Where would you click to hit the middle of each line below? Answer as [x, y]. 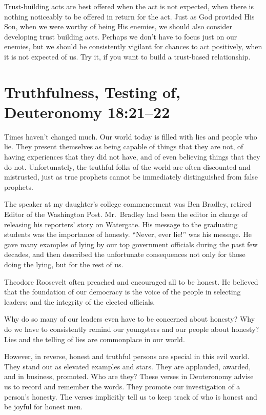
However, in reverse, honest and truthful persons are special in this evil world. [127, 356]
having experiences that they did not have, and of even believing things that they [132, 157]
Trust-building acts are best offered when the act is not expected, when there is [129, 6]
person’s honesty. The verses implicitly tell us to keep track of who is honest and [131, 396]
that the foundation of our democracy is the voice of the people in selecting [122, 292]
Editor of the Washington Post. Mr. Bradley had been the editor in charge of [126, 214]
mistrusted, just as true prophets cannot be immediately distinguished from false [131, 177]
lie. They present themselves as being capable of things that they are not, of [124, 146]
